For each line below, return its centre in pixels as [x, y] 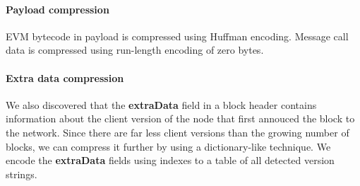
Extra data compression [65, 77]
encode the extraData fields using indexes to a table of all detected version [170, 160]
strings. [22, 174]
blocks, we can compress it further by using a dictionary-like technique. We [168, 146]
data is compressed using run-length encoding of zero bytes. [135, 50]
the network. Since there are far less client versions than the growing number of [178, 132]
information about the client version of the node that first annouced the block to [180, 118]
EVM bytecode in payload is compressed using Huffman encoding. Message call [177, 36]
